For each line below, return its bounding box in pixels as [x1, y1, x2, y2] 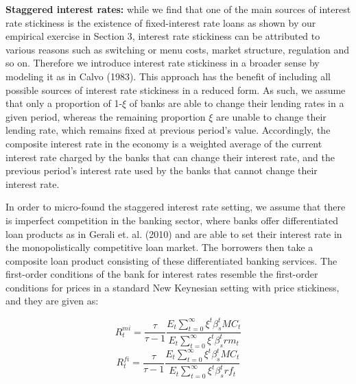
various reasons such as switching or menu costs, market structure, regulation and [5, 42, 350, 56]
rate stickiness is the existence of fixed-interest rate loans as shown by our [5, 15, 316, 29]
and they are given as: [5, 293, 99, 308]
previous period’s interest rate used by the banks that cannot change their [5, 163, 318, 178]
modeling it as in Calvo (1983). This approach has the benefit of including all [5, 69, 331, 83]
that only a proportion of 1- [5, 96, 123, 110]
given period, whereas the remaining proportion [5, 109, 206, 123]
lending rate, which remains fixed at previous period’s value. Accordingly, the [5, 123, 331, 137]
